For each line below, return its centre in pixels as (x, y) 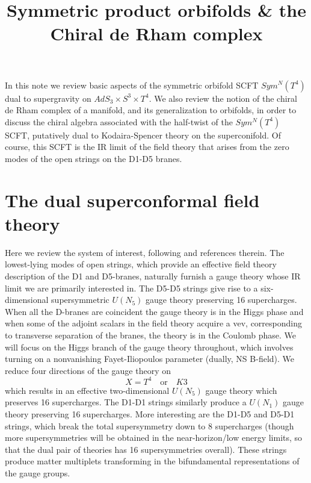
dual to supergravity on (48, 98)
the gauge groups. (38, 473)
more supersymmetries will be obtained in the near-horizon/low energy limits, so (154, 438)
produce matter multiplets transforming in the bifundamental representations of (152, 461)
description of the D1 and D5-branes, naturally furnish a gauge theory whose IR (153, 276)
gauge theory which (241, 390)
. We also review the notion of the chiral (223, 98)
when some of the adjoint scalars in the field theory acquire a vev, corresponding (154, 323)
